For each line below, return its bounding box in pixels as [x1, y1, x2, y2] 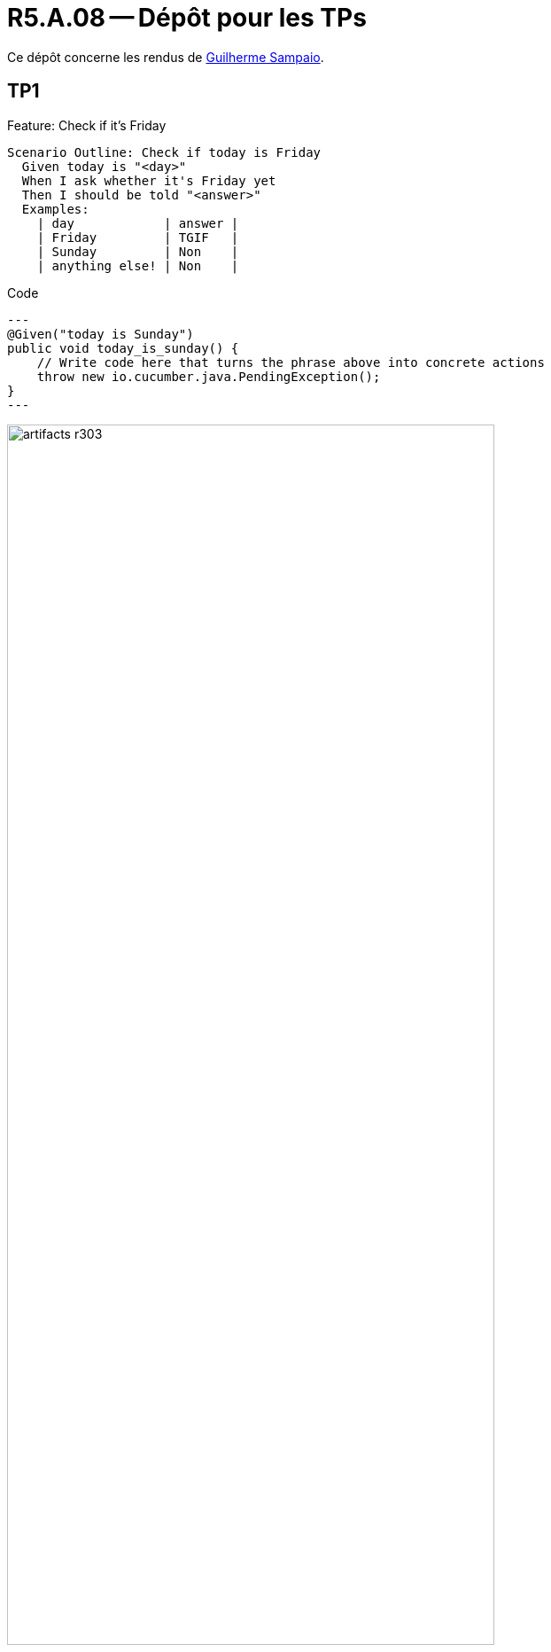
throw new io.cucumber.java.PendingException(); [36, 369, 381, 384]
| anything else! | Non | [36, 258, 239, 273]
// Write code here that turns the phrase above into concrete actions [36, 355, 545, 370]
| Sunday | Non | [36, 244, 239, 259]
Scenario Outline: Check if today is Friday [7, 144, 322, 160]
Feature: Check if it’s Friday [7, 117, 167, 133]
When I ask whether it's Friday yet [21, 173, 276, 188]
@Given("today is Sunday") [7, 326, 194, 341]
